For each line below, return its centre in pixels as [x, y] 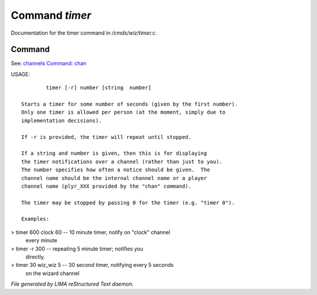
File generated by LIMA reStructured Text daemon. [72, 284]
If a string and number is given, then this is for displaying [114, 153]
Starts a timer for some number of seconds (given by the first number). [130, 104]
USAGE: [21, 74]
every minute [41, 240]
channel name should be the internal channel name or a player [114, 178]
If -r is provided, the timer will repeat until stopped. [107, 137]
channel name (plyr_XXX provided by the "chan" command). [107, 186]
